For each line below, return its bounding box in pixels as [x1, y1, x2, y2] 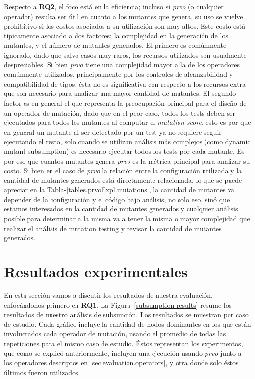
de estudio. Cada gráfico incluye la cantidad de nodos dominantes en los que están [4, 319, 251, 329]
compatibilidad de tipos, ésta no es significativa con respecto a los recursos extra [4, 78, 246, 88]
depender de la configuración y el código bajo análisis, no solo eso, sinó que [4, 194, 230, 204]
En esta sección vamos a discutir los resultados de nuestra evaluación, [4, 290, 213, 300]
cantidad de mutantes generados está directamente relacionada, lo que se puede [4, 175, 242, 185]
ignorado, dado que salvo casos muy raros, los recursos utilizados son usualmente [4, 49, 247, 59]
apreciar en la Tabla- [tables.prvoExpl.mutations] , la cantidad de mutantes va [4, 184, 234, 195]
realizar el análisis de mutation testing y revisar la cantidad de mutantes [4, 223, 222, 233]
